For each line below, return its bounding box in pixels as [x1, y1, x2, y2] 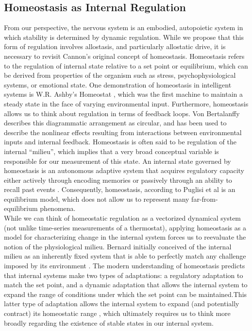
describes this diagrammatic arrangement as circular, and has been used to [4, 118, 227, 128]
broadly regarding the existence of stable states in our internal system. [4, 317, 214, 328]
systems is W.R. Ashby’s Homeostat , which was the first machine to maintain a [4, 89, 243, 99]
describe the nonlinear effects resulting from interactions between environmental [4, 127, 242, 137]
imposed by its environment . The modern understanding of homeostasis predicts [4, 261, 245, 271]
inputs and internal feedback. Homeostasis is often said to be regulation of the [4, 137, 236, 147]
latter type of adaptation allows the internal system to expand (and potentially [4, 298, 239, 309]
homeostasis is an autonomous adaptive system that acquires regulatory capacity [4, 165, 244, 175]
